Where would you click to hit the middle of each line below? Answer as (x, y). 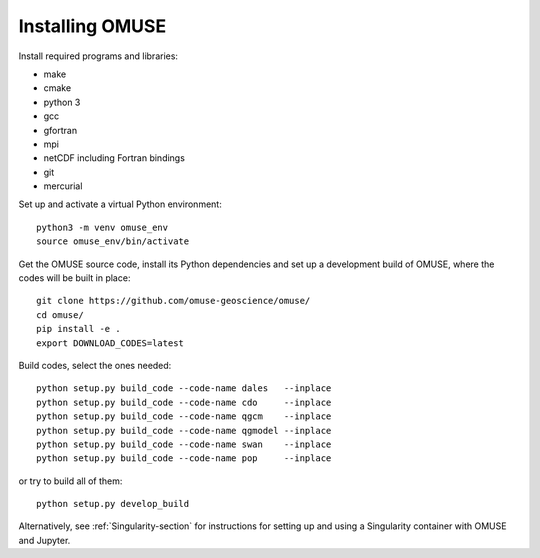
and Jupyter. (44, 540)
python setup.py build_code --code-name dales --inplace (184, 388)
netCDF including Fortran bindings (114, 158)
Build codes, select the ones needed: (95, 365)
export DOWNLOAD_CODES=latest (110, 343)
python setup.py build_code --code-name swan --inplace (184, 444)
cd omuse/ (60, 314)
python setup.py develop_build (113, 504)
